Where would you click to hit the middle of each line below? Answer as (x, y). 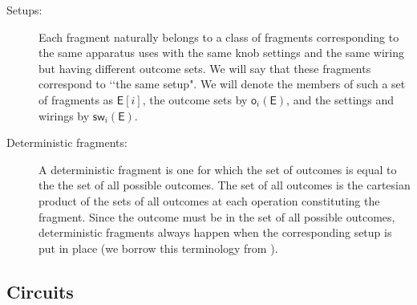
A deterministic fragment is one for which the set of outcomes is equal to (218, 169)
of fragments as (76, 99)
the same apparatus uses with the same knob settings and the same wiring (222, 53)
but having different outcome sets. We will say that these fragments (205, 68)
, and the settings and (340, 99)
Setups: (24, 10)
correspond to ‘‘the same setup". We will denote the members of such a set (222, 84)
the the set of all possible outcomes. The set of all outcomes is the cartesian (225, 185)
